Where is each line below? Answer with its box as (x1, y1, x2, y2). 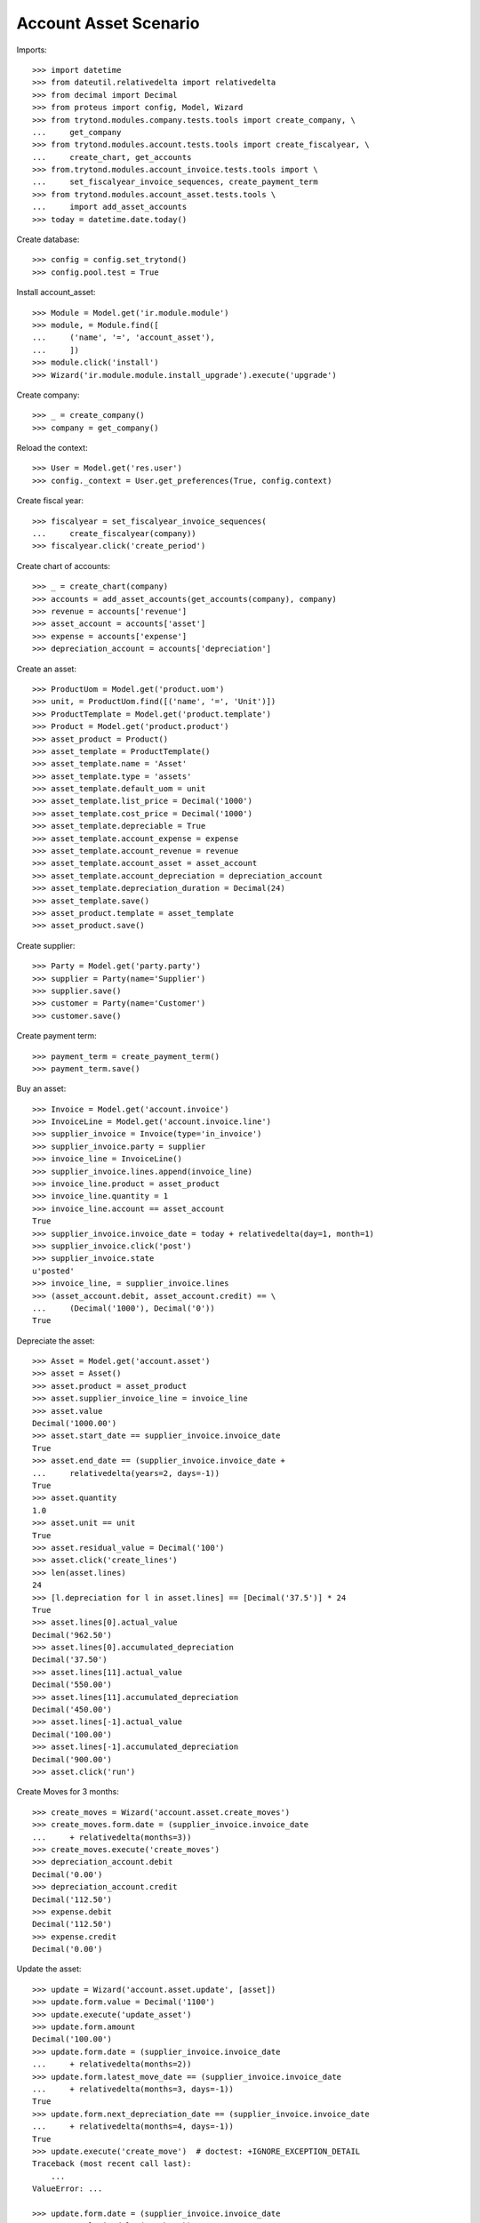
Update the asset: (16, 1963, 82, 1974)
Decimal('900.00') (32, 1754, 113, 1764)
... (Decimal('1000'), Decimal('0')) (32, 1303, 215, 1313)
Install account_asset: (16, 287, 96, 298)
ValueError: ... (32, 2184, 103, 2194)
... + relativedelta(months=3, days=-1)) (32, 2083, 235, 2094)
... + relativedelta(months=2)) (32, 2059, 192, 2069)
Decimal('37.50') (32, 1655, 108, 1665)
